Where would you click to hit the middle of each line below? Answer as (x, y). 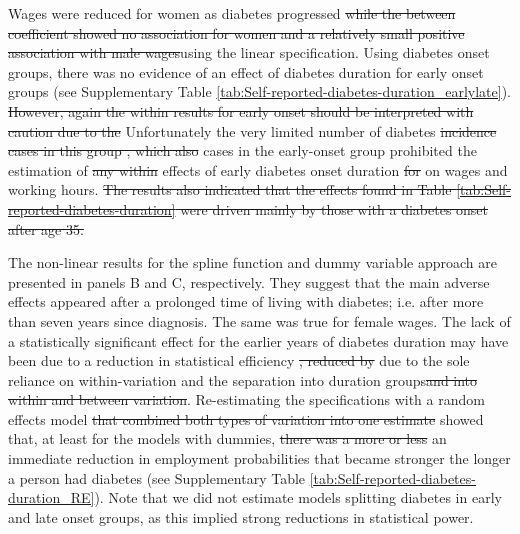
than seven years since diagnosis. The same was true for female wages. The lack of (259, 320)
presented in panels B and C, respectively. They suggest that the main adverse (249, 281)
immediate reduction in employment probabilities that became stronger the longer (259, 458)
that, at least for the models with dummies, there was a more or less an (227, 438)
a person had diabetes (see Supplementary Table (157, 477)
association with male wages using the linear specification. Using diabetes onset (249, 52)
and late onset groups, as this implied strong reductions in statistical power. (241, 516)
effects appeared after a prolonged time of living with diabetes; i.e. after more (246, 301)
